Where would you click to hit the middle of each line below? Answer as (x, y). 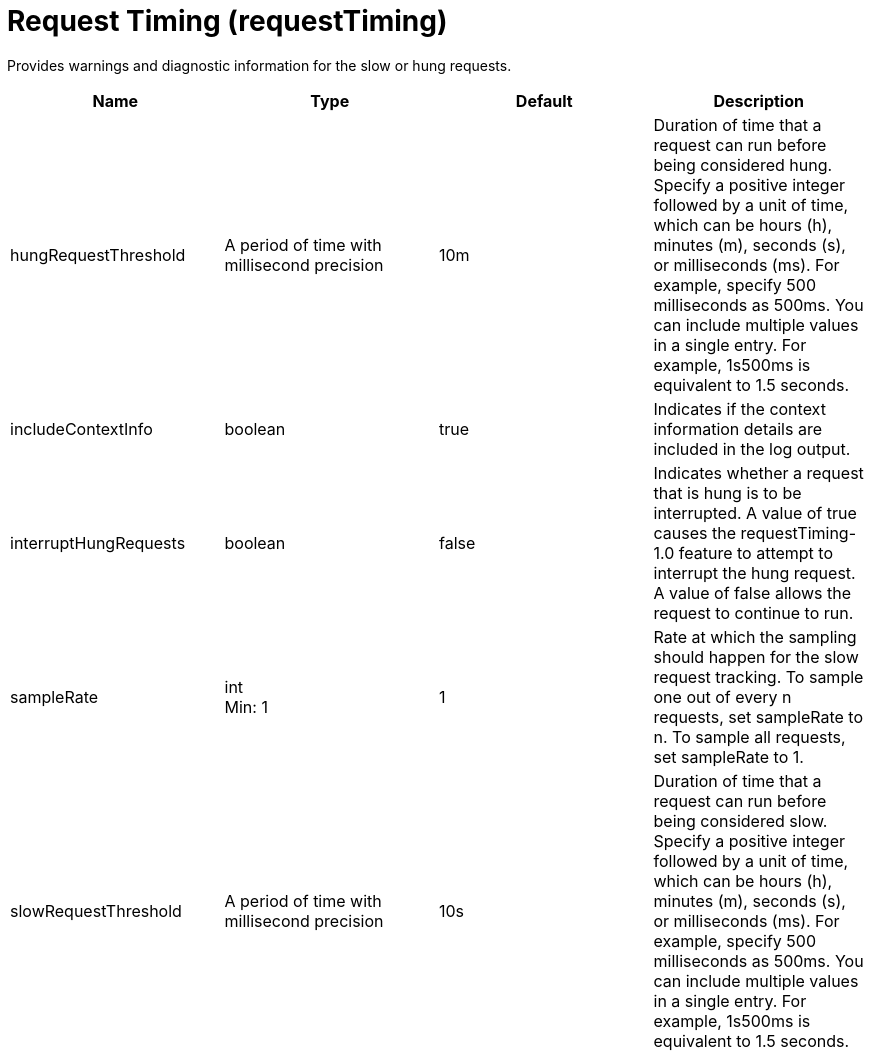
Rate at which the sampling (755, 636)
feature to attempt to (756, 552)
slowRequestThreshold (96, 910)
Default (544, 100)
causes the (694, 532)
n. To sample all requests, (749, 736)
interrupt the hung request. (754, 572)
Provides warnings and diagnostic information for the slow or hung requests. (259, 65)
